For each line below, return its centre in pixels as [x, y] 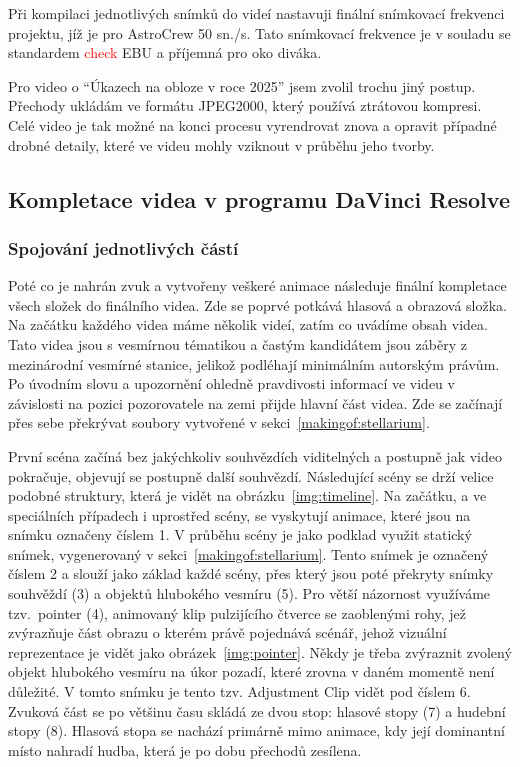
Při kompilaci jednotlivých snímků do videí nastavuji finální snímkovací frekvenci [256, 13]
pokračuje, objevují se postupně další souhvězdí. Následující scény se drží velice [251, 475]
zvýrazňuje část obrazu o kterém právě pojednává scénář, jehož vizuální [227, 632]
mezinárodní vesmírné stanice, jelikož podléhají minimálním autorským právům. [254, 363]
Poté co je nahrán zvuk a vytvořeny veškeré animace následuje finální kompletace [257, 285]
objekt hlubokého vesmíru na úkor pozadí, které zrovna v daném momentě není [251, 671]
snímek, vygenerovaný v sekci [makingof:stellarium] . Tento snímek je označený [248, 553]
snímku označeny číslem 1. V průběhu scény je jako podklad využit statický [240, 534]
